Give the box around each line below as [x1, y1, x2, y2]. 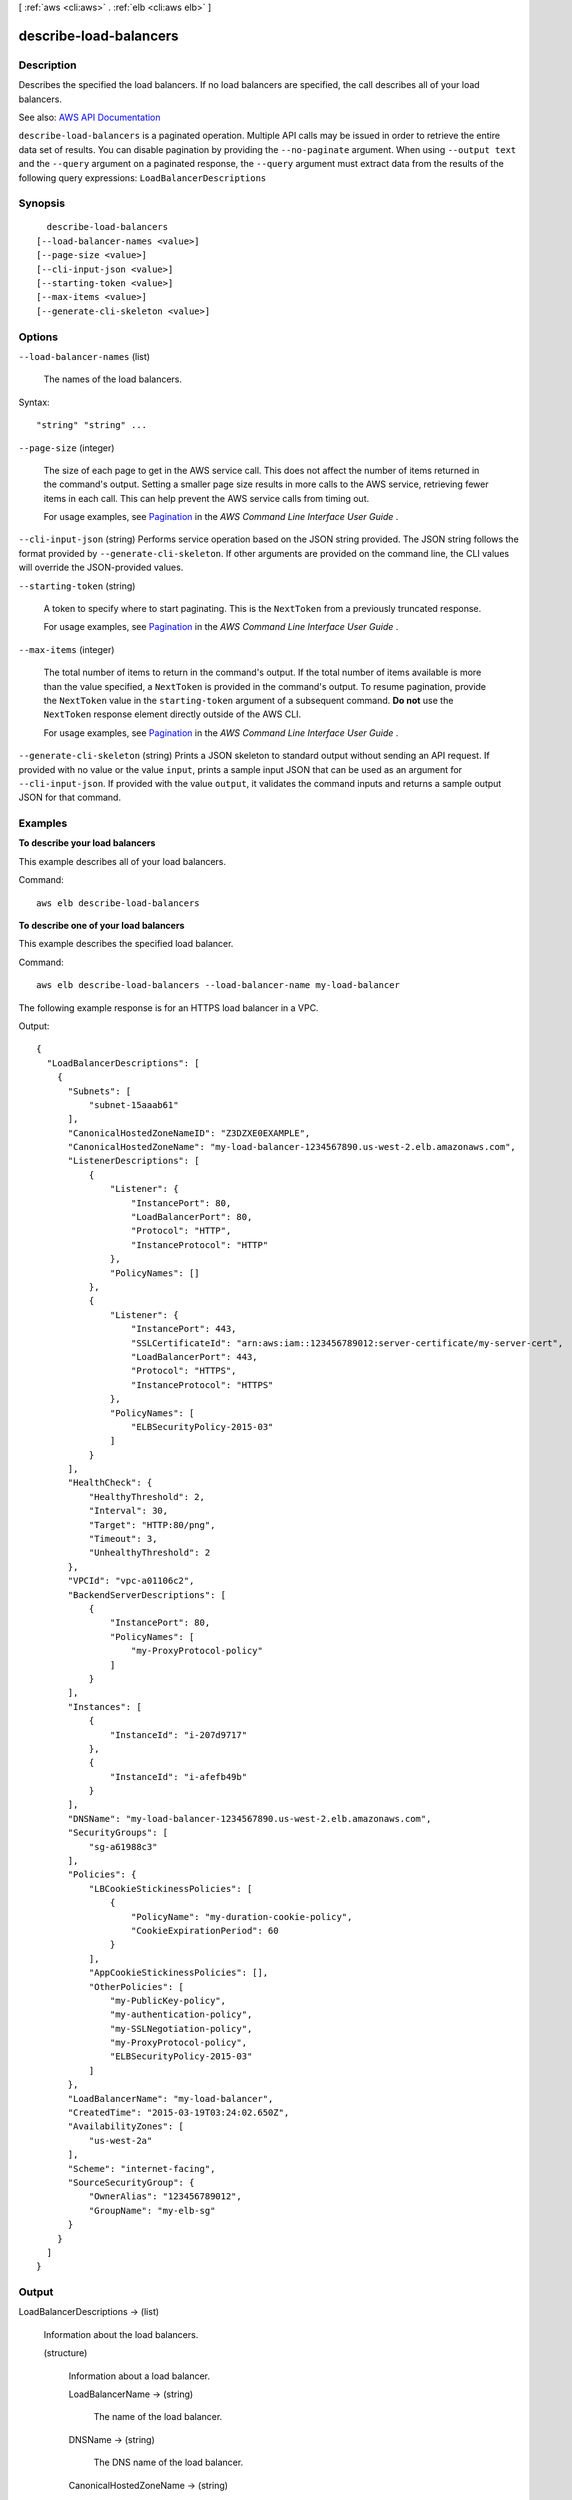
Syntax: [18, 396, 50, 408]
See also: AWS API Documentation [18, 111, 161, 123]
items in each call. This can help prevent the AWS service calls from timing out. [43, 492, 370, 504]
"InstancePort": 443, [130, 1323, 237, 1335]
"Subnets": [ [67, 1085, 132, 1097]
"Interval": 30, [88, 1505, 169, 1517]
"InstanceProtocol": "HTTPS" [130, 1379, 274, 1390]
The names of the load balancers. [43, 373, 183, 385]
